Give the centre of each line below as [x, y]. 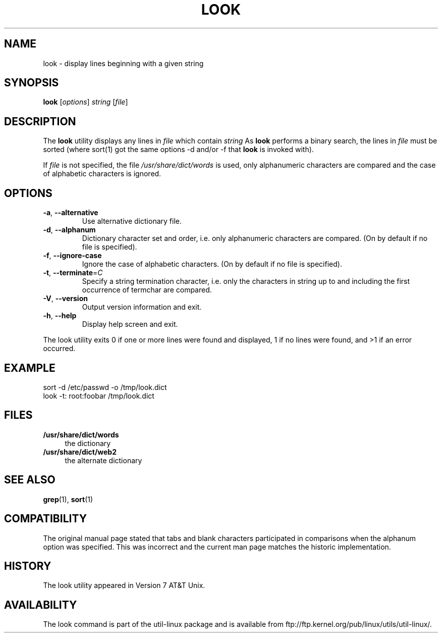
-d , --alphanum [69, 230]
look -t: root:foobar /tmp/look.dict [99, 396]
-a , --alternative [71, 213]
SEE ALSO [30, 480]
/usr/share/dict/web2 [80, 452]
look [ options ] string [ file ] [86, 102]
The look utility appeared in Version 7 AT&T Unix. [124, 585]
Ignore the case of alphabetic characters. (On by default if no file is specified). [212, 264]
